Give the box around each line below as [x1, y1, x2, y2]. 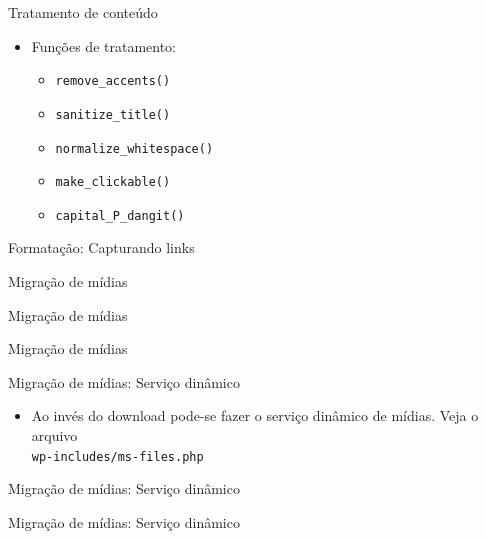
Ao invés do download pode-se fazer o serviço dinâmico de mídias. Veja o [31, 405, 479, 426]
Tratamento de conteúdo [8, 2, 158, 22]
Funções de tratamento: [31, 35, 176, 56]
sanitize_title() [55, 107, 171, 122]
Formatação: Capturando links [8, 237, 195, 258]
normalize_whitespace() [55, 141, 214, 156]
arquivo [31, 425, 78, 446]
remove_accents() [55, 74, 171, 89]
